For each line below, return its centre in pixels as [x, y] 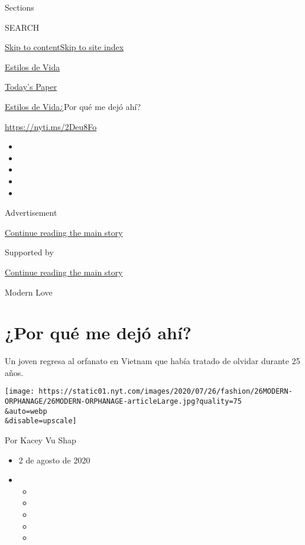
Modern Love [29, 292]
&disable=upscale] [41, 421]
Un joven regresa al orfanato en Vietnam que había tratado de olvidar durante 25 [152, 361]
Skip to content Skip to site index [64, 47]
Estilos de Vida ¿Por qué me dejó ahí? [73, 106]
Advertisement [31, 213]
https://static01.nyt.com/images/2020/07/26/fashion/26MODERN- [166, 392]
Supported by [29, 252]
